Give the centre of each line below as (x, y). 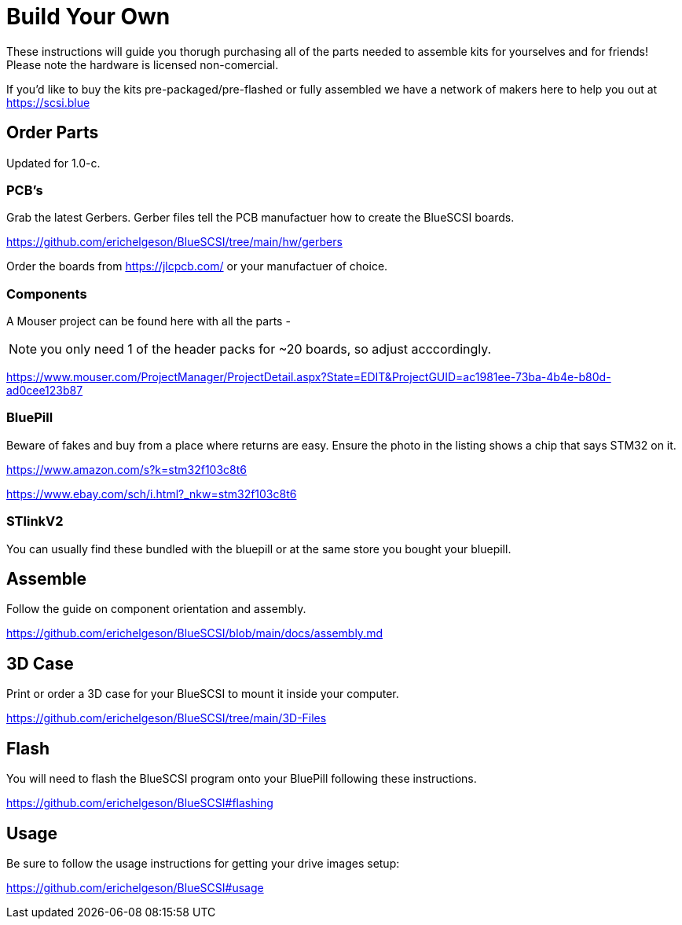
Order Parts (53, 133)
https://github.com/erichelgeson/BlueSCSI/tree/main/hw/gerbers (174, 242)
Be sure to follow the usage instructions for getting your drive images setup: (203, 863)
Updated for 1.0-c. (53, 163)
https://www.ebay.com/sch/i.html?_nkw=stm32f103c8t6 (152, 494)
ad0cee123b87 (45, 391)
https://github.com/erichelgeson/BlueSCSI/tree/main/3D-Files (167, 718)
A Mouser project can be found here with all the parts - (148, 321)
